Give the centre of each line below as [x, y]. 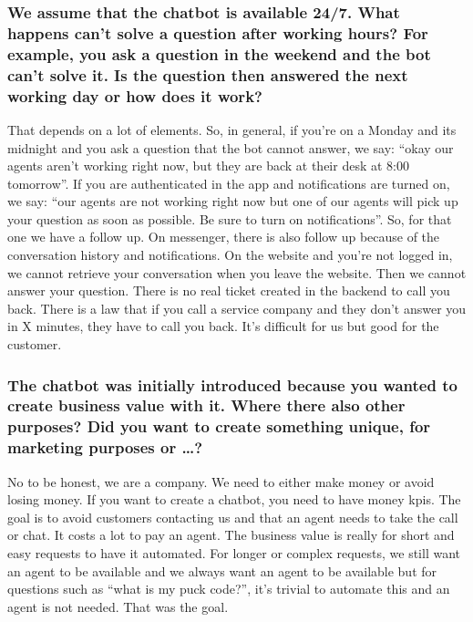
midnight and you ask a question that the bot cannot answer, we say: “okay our [231, 147]
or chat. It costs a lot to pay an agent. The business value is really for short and [231, 535]
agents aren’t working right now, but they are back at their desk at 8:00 [208, 166]
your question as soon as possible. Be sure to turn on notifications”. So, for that [230, 218]
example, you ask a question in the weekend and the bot [219, 53]
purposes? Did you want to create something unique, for [219, 426]
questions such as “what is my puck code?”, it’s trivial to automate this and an [229, 589]
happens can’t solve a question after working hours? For [218, 32]
